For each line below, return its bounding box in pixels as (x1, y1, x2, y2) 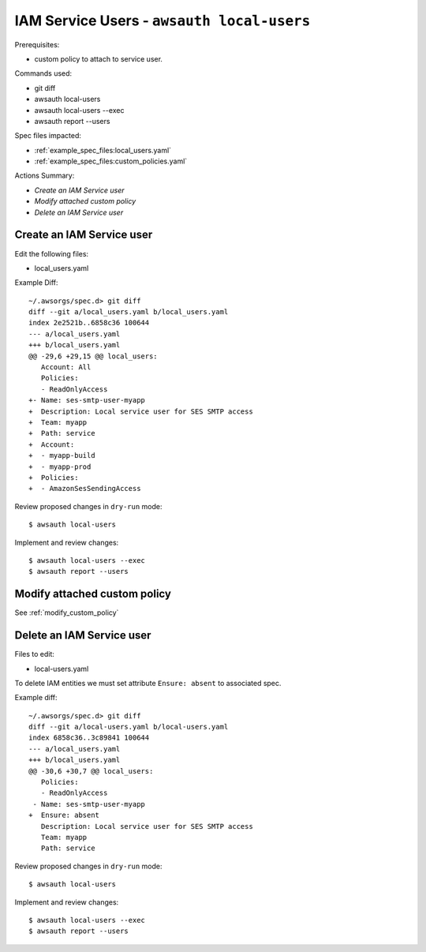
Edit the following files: (14, 249, 89, 258)
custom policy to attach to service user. (34, 54, 163, 63)
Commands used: (14, 69, 73, 78)
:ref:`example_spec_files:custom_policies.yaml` (34, 156, 188, 166)
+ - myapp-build (28, 451, 95, 460)
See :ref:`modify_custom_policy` (14, 608, 119, 617)
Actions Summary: (14, 171, 75, 181)
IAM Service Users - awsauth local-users (14, 12, 311, 29)
